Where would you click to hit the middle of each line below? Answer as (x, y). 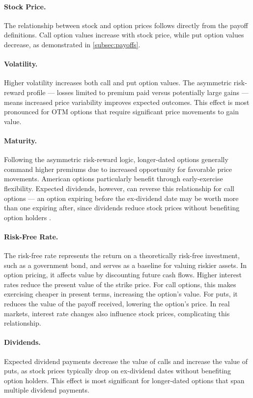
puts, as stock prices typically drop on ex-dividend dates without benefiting (118, 371)
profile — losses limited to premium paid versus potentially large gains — (138, 92)
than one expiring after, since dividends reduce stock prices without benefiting (122, 208)
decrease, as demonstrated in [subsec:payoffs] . (72, 44)
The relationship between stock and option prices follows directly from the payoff (126, 25)
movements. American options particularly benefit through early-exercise (113, 179)
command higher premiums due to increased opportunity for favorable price (118, 169)
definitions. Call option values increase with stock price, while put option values (124, 35)
